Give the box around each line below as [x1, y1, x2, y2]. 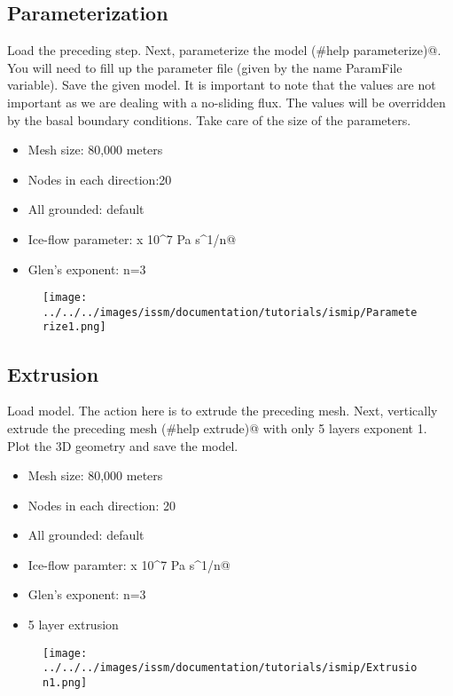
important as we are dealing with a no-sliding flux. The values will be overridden [7, 92, 446, 111]
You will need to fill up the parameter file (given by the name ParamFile [7, 58, 402, 76]
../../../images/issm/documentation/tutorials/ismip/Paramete [43, 305, 418, 319]
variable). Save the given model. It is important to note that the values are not [7, 75, 436, 94]
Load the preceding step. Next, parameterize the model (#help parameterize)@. [7, 41, 441, 59]
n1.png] [43, 676, 88, 689]
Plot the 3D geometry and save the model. [7, 436, 238, 455]
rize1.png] [43, 320, 106, 334]
